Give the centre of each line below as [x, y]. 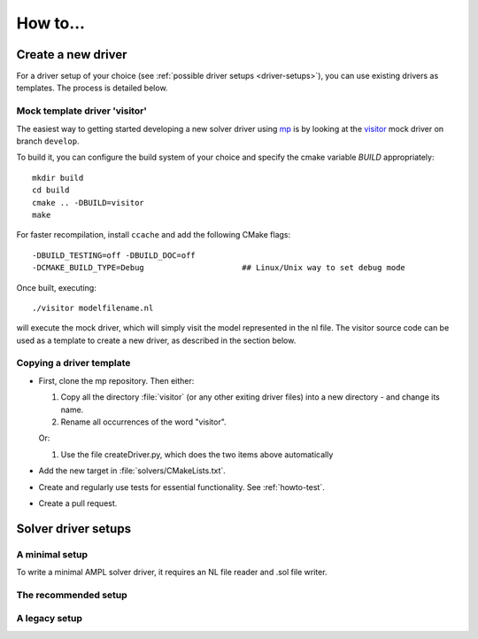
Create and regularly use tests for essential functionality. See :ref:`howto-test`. [181, 487]
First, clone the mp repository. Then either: [116, 380]
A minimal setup [52, 554]
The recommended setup [72, 595]
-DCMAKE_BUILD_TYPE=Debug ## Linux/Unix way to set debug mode [219, 268]
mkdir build [58, 178]
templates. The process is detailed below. [92, 88]
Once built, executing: [56, 287]
